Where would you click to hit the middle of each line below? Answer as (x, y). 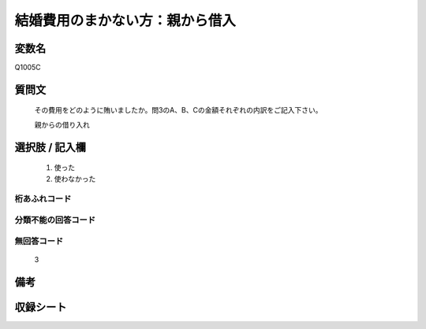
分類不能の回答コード (55, 220)
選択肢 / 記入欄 (50, 147)
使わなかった (75, 179)
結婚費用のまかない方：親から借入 (125, 20)
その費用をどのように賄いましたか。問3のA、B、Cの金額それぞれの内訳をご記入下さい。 (178, 110)
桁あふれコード (43, 199)
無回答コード (39, 241)
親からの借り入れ (62, 124)
